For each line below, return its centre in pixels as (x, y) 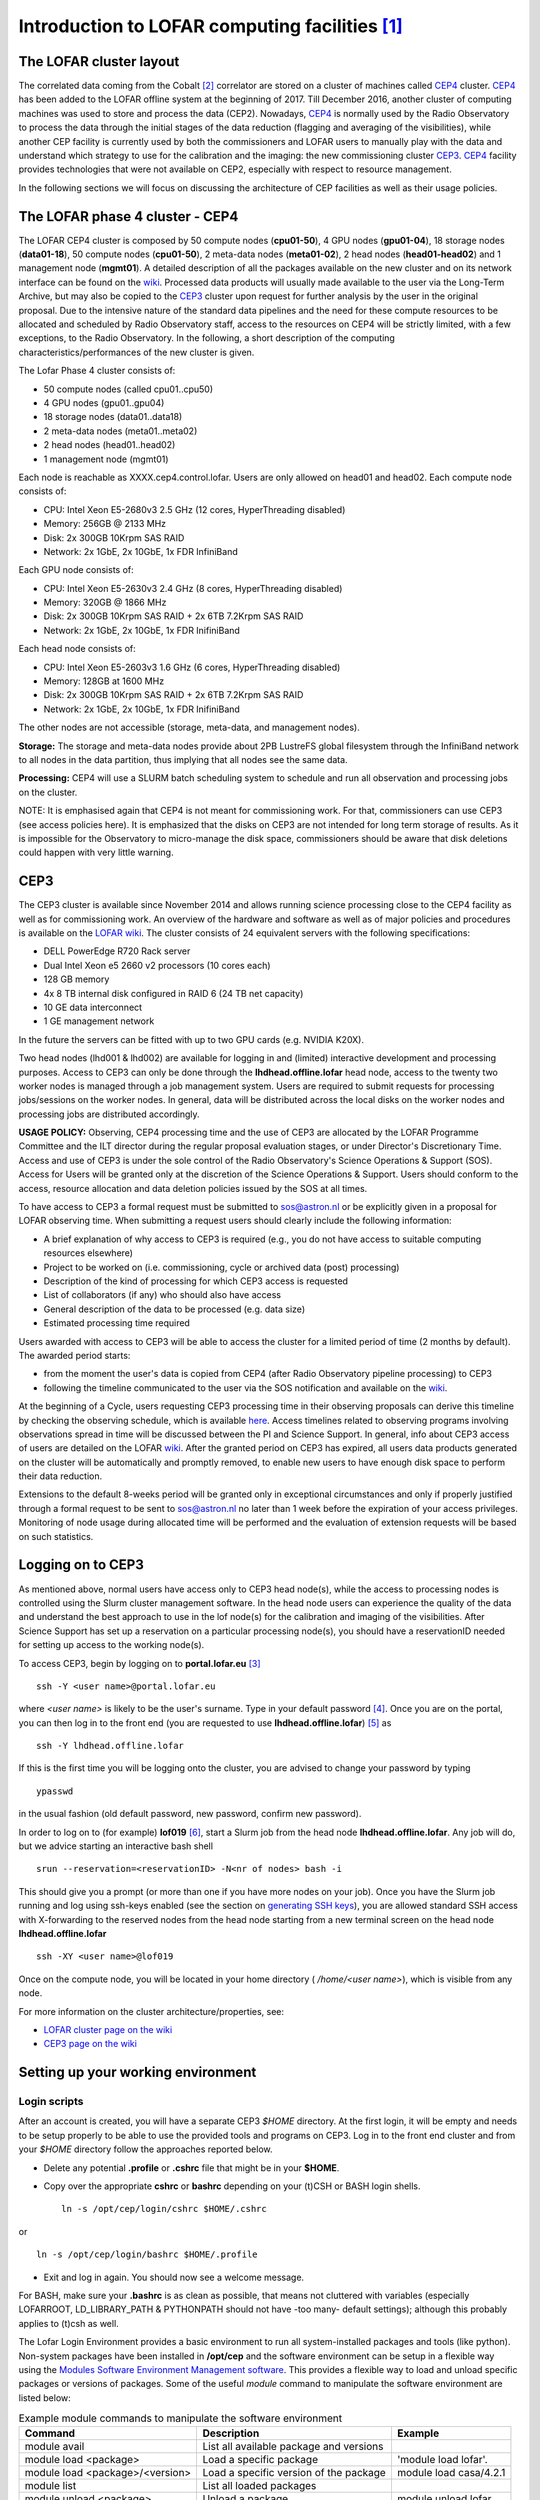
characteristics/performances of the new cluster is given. (136, 352)
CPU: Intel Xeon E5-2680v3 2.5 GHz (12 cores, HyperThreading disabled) (194, 509)
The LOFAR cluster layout (99, 61)
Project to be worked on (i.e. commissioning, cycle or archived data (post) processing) (221, 1267)
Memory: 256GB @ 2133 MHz (105, 524)
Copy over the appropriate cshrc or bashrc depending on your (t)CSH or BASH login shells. (232, 2186)
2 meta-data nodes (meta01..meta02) (120, 431)
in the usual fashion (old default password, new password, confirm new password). (190, 1814)
